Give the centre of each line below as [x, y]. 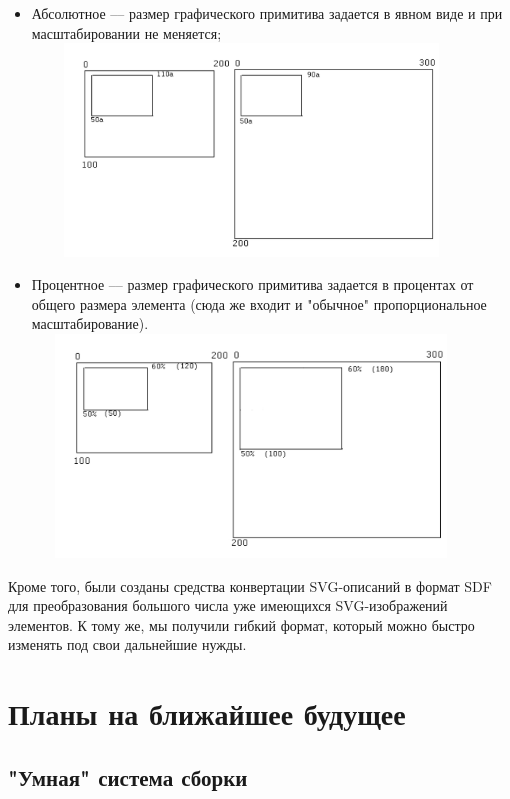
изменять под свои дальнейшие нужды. [127, 644]
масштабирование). [90, 323]
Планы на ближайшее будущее [207, 713]
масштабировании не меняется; [126, 32]
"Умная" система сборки [128, 776]
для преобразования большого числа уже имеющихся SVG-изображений [228, 605]
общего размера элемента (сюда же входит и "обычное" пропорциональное [259, 303]
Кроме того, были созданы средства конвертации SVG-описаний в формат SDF [250, 585]
